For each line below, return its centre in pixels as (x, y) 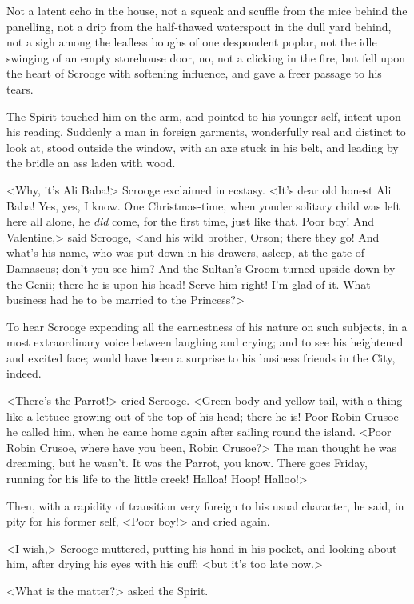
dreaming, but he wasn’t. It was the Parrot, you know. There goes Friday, (187, 463)
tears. (20, 88)
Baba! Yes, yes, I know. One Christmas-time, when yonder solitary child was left (204, 205)
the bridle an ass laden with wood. (91, 163)
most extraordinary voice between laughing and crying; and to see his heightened (205, 342)
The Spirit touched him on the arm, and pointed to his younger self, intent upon (204, 116)
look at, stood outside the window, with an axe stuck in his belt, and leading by (203, 147)
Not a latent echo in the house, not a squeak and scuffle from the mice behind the (207, 10)
